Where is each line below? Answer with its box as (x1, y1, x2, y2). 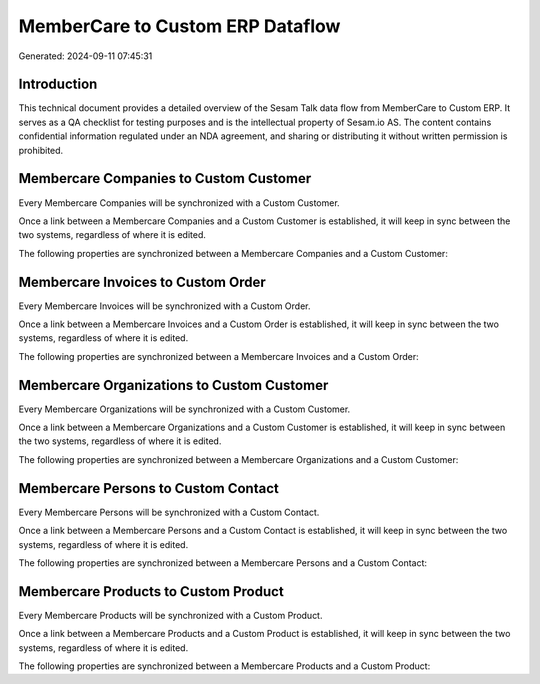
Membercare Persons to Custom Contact (18, 480, 279, 497)
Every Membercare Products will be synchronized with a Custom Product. (18, 609, 323, 621)
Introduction (18, 76, 98, 93)
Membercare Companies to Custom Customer (18, 170, 312, 187)
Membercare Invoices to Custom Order (18, 273, 267, 290)
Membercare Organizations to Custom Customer (18, 376, 329, 394)
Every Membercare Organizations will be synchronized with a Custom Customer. (18, 403, 351, 415)
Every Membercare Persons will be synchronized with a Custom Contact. (18, 506, 320, 518)
